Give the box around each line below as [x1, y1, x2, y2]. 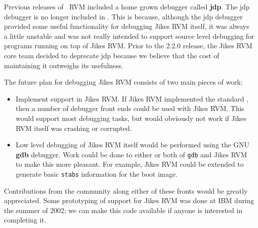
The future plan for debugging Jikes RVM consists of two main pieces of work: [4, 77, 243, 87]
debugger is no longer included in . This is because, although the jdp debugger [4, 11, 243, 21]
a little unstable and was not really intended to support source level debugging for [4, 30, 255, 41]
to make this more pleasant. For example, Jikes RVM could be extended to [15, 159, 244, 169]
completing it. [4, 215, 46, 225]
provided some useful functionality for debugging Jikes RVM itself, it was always [4, 21, 250, 31]
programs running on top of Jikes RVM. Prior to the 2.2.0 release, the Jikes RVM [4, 40, 253, 51]
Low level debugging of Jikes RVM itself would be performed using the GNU [15, 139, 250, 150]
